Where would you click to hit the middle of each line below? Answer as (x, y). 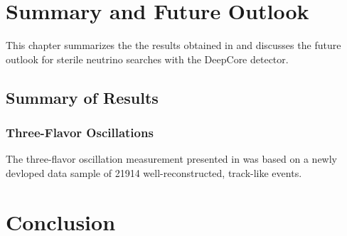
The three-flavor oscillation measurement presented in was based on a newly (171, 159)
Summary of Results (82, 97)
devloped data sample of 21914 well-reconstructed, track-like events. (154, 172)
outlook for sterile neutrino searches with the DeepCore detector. (147, 59)
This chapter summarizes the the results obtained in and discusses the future (173, 45)
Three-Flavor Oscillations (80, 133)
